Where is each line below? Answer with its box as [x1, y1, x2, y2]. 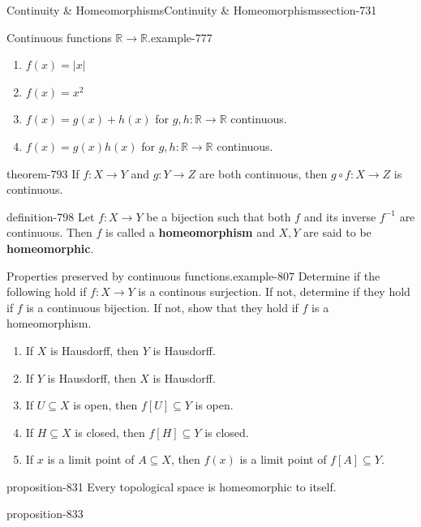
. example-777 [147, 28, 213, 45]
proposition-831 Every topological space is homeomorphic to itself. [6, 478, 337, 495]
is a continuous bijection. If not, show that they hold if [26, 298, 299, 315]
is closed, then [75, 423, 145, 440]
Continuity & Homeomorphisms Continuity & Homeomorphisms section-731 [6, 2, 377, 18]
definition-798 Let [6, 208, 95, 225]
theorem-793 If [6, 165, 79, 182]
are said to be [303, 224, 372, 241]
